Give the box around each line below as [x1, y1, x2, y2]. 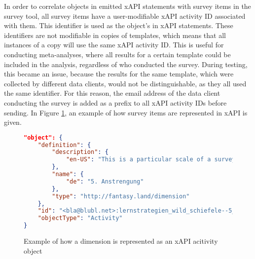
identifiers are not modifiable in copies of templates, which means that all [4, 30, 226, 40]
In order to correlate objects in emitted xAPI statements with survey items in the [4, 1, 251, 11]
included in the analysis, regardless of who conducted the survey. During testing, [4, 59, 248, 69]
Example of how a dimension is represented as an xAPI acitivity [24, 236, 218, 246]
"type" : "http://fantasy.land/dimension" [52, 192, 190, 200]
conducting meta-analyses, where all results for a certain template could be [4, 49, 231, 59]
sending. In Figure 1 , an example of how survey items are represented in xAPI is [4, 107, 248, 117]
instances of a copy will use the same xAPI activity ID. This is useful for [4, 39, 224, 50]
